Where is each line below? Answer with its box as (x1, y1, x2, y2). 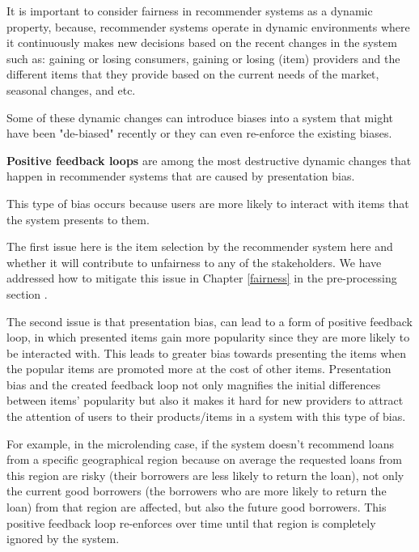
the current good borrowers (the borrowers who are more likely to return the (6, 482, 387, 499)
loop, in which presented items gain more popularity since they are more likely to (6, 329, 410, 346)
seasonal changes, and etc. (6, 81, 136, 98)
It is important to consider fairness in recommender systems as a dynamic (6, 2, 373, 19)
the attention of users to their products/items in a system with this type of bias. (6, 408, 406, 425)
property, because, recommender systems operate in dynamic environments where (6, 18, 410, 35)
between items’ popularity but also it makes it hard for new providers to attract (6, 392, 404, 409)
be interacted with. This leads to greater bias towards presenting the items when (6, 344, 407, 361)
